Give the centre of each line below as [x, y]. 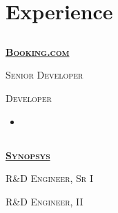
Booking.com [38, 51]
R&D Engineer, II [45, 201]
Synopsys [28, 155]
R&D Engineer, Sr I [49, 178]
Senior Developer [45, 75]
